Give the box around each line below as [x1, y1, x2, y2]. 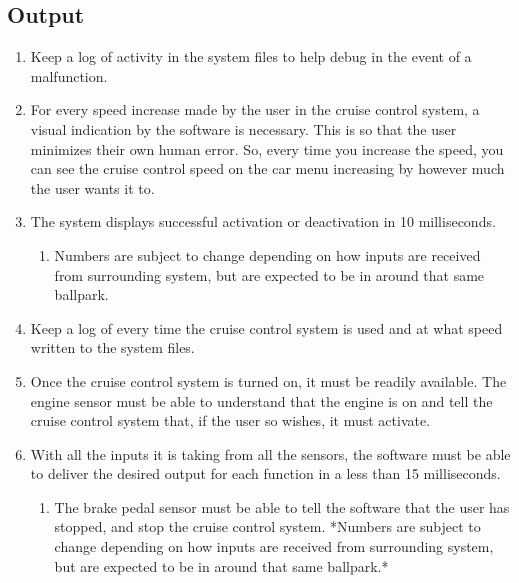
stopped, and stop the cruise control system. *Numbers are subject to [54, 516, 481, 537]
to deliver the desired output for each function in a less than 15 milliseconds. [30, 463, 501, 484]
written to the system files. [30, 337, 195, 358]
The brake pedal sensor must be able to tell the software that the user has [54, 496, 510, 517]
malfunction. [30, 65, 108, 86]
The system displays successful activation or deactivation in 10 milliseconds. [30, 211, 496, 232]
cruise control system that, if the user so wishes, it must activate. [30, 410, 431, 431]
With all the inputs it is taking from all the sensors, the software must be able [30, 443, 511, 464]
